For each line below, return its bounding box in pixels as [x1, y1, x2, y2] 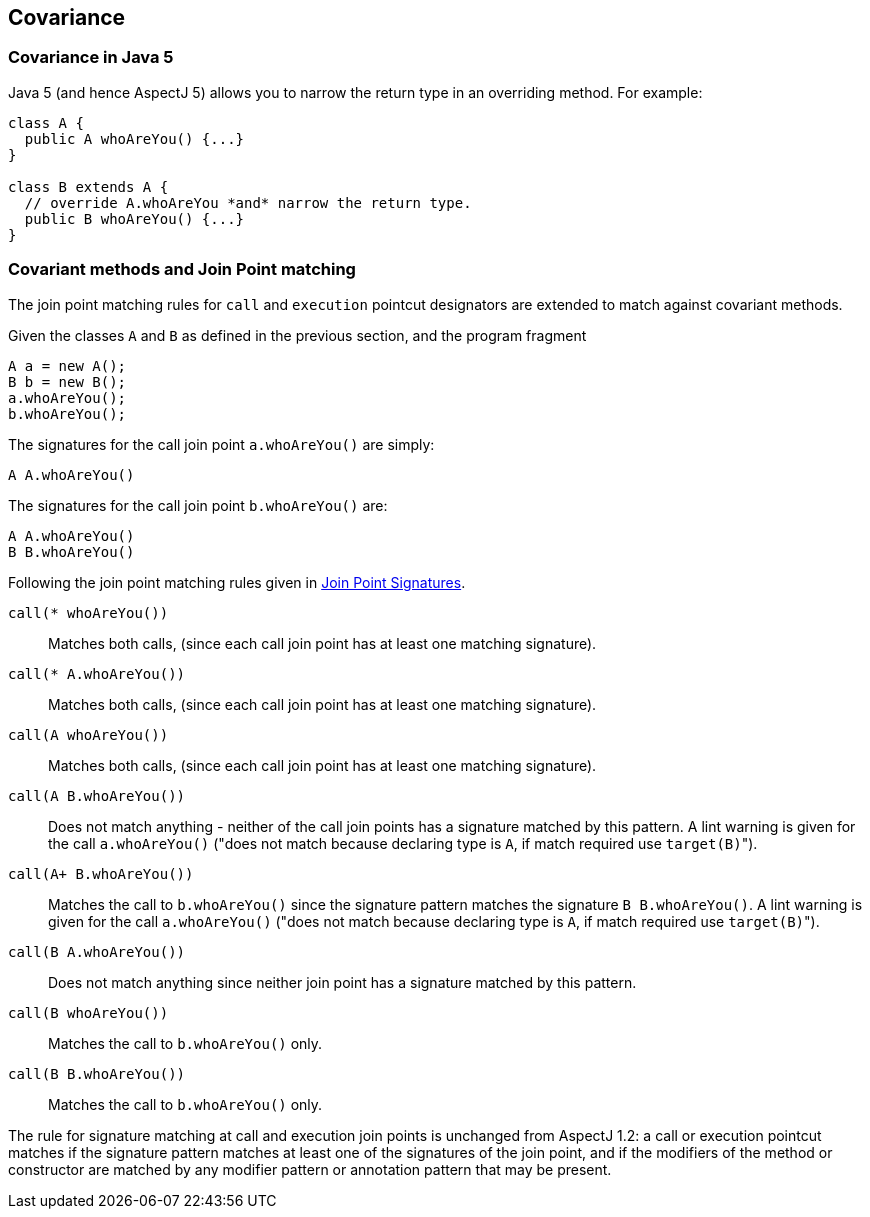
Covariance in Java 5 [8, 47, 174, 68]
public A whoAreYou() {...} [24, 130, 245, 147]
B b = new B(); [8, 373, 127, 390]
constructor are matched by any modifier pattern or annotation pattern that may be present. [8, 1160, 612, 1178]
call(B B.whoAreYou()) [8, 1065, 186, 1082]
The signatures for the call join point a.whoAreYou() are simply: [8, 435, 435, 453]
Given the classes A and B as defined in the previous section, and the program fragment [8, 326, 587, 344]
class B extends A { [8, 178, 169, 195]
